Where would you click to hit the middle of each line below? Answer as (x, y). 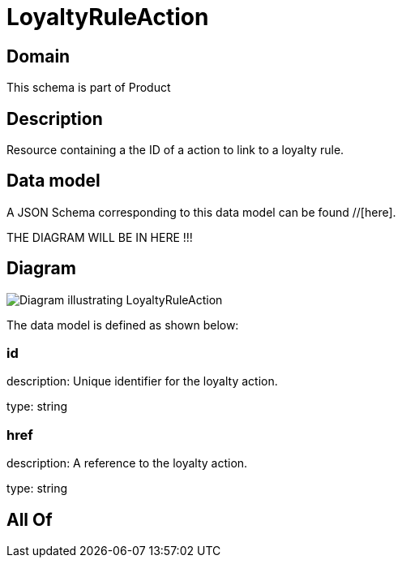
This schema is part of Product (89, 88)
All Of (30, 519)
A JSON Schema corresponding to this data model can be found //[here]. (201, 212)
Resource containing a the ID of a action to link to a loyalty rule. (175, 150)
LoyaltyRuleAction (108, 17)
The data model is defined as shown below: (123, 325)
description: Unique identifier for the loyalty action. (142, 381)
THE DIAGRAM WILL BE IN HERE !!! (100, 237)
